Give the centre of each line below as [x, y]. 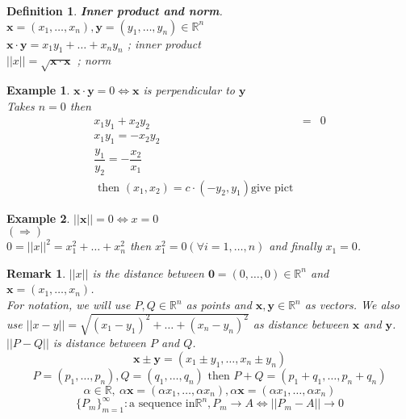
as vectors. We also [352, 305]
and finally [295, 246]
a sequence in [162, 404]
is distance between [99, 343]
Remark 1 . [36, 272]
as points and [219, 305]
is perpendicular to [189, 90]
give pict [272, 188]
